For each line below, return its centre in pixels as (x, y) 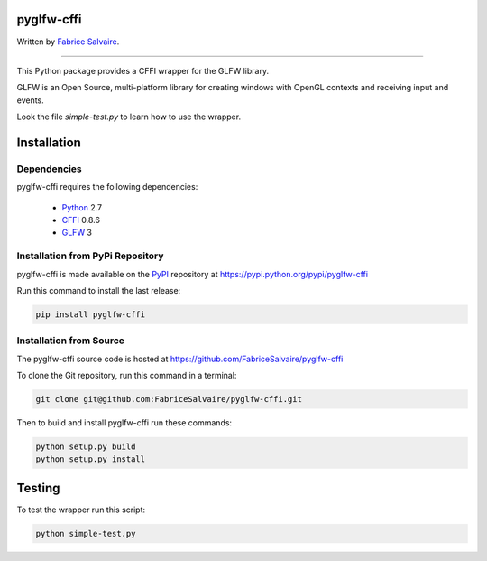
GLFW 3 (77, 233)
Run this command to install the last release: (99, 290)
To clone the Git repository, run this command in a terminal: (127, 376)
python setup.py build (86, 447)
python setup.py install (91, 459)
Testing (38, 488)
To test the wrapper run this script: (81, 510)
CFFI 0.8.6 (81, 220)
